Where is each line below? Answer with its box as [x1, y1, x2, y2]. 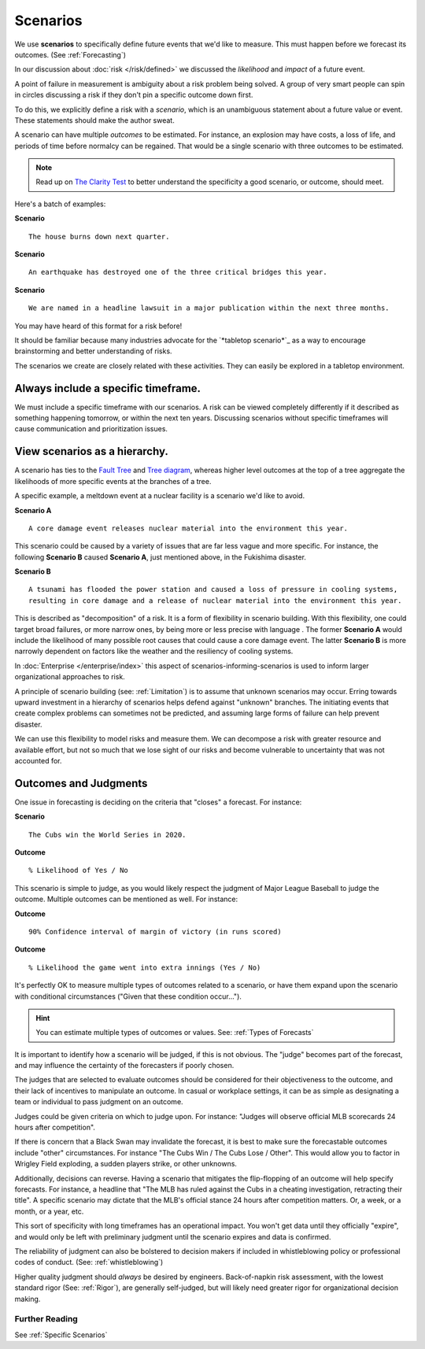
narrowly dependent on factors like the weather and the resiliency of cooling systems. [14, 646, 294, 656]
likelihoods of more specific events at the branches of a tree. [14, 476, 212, 486]
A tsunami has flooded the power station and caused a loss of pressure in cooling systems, [28, 585, 398, 594]
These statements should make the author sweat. [14, 115, 175, 125]
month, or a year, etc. [14, 1207, 84, 1216]
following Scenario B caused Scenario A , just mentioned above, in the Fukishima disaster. [14, 552, 307, 562]
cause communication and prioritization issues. [14, 424, 168, 434]
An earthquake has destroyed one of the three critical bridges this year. [28, 268, 327, 277]
